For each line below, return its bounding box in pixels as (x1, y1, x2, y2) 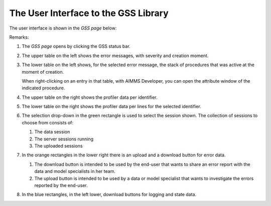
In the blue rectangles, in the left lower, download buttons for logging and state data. (22, 191, 197, 197)
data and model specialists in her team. (34, 168, 115, 174)
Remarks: (9, 34, 29, 40)
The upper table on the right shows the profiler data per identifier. (22, 94, 158, 100)
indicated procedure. (22, 85, 65, 91)
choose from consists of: (22, 119, 74, 125)
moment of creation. (22, 69, 64, 75)
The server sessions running (34, 136, 94, 142)
